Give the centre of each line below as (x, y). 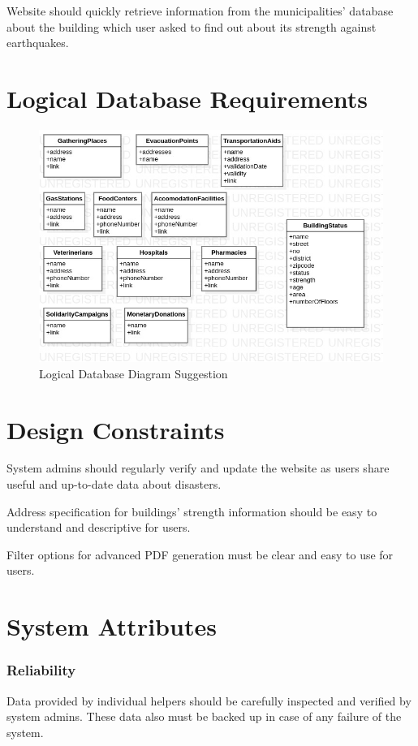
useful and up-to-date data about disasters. (114, 484)
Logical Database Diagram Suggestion (134, 373)
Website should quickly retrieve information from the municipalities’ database (200, 11)
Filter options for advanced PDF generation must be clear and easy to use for (200, 554)
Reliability (41, 670)
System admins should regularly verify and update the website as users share (198, 468)
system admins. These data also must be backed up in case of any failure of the (204, 716)
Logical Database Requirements (187, 98)
